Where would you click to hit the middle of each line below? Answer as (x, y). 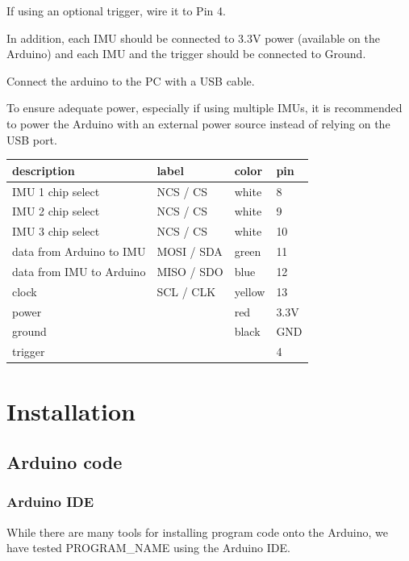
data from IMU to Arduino (79, 271)
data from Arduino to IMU (79, 251)
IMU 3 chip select (56, 231)
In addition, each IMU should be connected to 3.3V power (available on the (193, 38)
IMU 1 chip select (56, 191)
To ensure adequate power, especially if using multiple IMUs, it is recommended (204, 108)
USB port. (32, 139)
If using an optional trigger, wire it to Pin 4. (116, 10)
